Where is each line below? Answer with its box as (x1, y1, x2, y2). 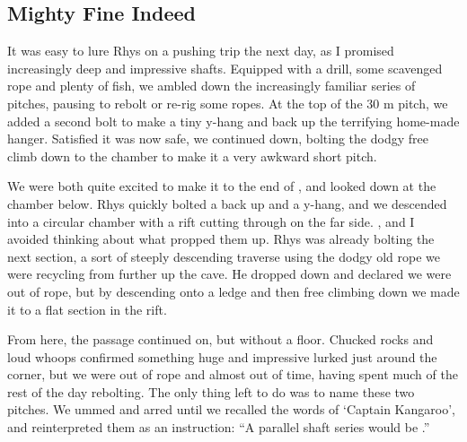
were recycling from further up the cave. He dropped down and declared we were (7, 264, 452, 283)
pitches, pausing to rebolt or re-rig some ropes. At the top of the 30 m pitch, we (7, 93, 448, 112)
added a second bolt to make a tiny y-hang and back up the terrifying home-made (7, 111, 460, 130)
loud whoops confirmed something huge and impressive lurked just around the (7, 347, 437, 366)
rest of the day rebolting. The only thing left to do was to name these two (7, 382, 415, 401)
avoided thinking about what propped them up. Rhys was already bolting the (7, 230, 435, 248)
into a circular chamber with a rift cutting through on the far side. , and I (7, 212, 415, 230)
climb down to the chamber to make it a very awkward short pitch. (7, 146, 377, 165)
